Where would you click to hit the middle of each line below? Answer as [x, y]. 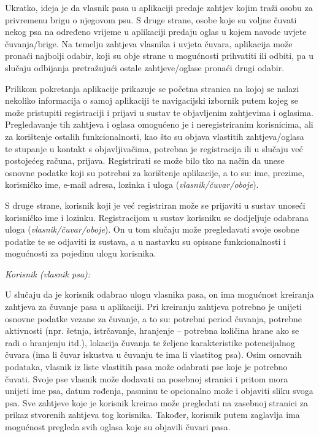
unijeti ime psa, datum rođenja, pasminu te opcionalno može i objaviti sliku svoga [159, 391]
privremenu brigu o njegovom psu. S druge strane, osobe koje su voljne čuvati [151, 19]
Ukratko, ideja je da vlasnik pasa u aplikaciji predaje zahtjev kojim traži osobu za [159, 7]
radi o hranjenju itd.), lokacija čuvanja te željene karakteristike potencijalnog [150, 342]
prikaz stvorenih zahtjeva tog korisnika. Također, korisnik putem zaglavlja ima [152, 415]
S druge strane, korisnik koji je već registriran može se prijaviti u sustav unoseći [155, 205]
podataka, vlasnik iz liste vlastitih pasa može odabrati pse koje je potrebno [146, 367]
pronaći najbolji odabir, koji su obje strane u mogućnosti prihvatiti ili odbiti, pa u [159, 56]
